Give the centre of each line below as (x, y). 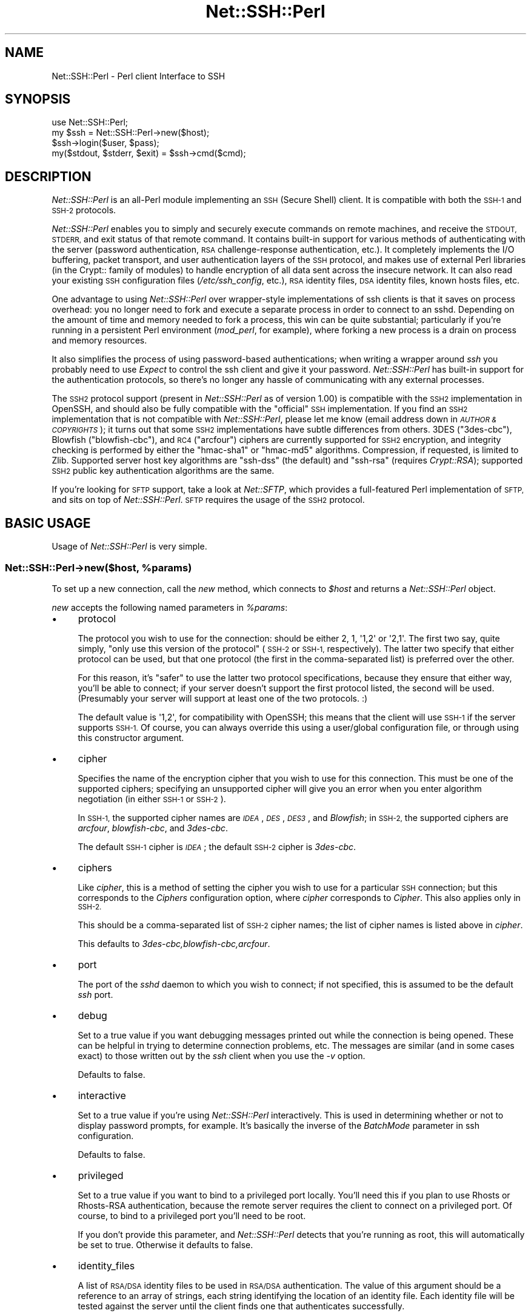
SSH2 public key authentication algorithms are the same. (163, 471)
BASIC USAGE (48, 523)
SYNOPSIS (38, 99)
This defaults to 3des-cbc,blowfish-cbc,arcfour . (174, 943)
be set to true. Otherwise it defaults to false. (165, 1245)
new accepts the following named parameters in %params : (170, 607)
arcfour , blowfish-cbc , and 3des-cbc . (153, 828)
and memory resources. (99, 341)
